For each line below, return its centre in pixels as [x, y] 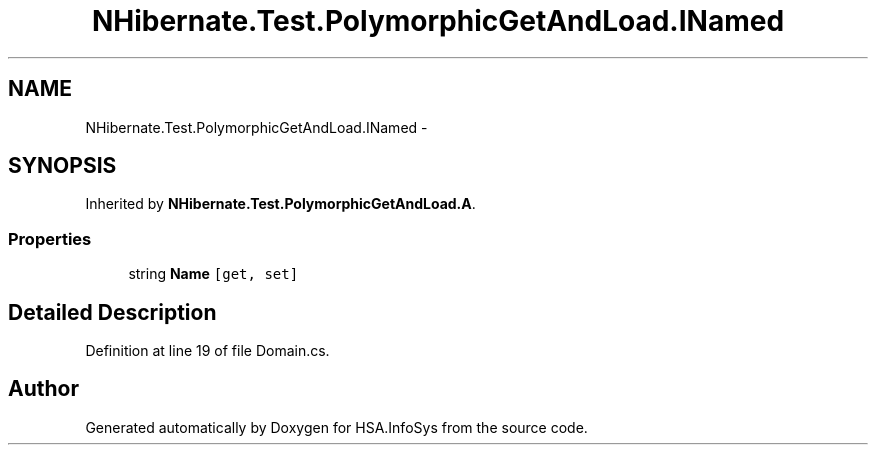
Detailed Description [112, 312]
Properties [50, 238]
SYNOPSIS [62, 166]
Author [43, 389]
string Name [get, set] [213, 274]
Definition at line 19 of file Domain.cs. [207, 351]
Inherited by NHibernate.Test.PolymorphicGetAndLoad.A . [280, 204]
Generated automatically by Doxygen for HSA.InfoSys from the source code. [336, 427]
